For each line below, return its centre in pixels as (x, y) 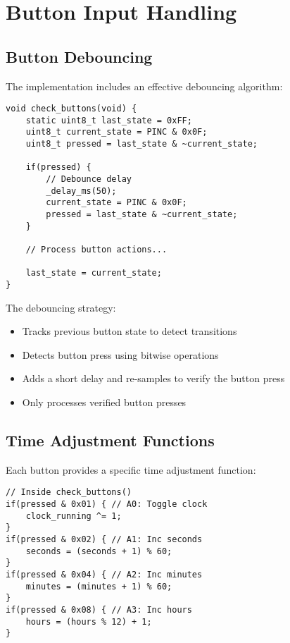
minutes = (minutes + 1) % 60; (99, 586)
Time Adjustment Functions (110, 440)
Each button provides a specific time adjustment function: (131, 469)
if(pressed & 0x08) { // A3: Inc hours (99, 610)
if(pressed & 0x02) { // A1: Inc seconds (104, 540)
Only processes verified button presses (104, 402)
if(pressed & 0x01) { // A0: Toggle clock (107, 504)
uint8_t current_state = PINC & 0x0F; (116, 132)
